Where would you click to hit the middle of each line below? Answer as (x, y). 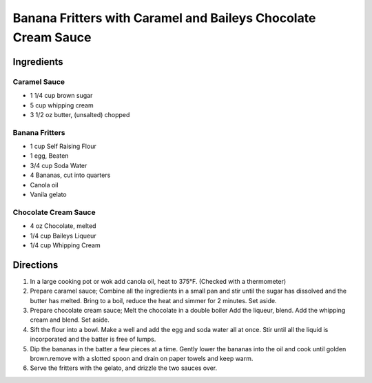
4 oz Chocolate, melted (63, 226)
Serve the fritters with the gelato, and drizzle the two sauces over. (124, 368)
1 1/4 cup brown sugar (61, 96)
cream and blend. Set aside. (70, 320)
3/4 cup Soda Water (59, 165)
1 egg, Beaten (49, 156)
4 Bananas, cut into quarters (70, 175)
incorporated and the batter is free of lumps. (93, 339)
